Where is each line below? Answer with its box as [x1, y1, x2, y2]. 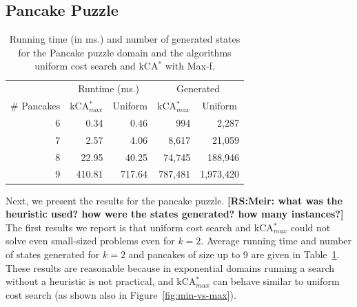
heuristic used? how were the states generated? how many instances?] [6, 207, 344, 221]
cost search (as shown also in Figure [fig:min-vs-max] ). [6, 287, 236, 301]
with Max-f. [165, 59, 215, 73]
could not [290, 220, 331, 234]
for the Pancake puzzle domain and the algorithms [18, 45, 232, 59]
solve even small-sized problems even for [6, 233, 175, 248]
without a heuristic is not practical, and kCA [6, 274, 196, 288]
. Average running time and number [201, 233, 352, 248]
